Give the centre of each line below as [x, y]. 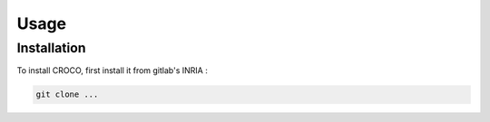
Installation [51, 48]
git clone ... [67, 94]
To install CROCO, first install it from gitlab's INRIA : [112, 70]
